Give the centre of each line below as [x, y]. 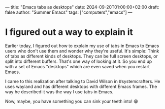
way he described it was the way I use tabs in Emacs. [59, 92]
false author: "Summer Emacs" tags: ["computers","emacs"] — [69, 12]
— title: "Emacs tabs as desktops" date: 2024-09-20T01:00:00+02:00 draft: [82, 7]
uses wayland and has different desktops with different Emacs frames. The [81, 86]
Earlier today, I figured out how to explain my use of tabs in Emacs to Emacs [82, 46]
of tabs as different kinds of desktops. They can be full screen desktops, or [82, 56]
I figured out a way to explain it [69, 32]
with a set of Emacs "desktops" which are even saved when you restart [78, 66]
